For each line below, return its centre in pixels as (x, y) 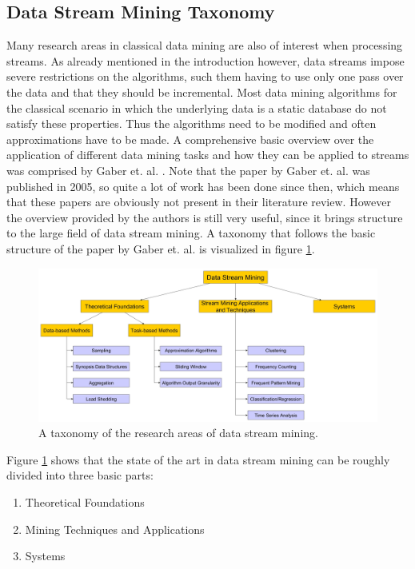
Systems (45, 556)
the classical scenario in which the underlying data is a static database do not (197, 107)
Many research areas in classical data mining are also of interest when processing (205, 45)
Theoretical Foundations (85, 502)
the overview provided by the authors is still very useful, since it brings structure (205, 217)
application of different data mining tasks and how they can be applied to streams (208, 155)
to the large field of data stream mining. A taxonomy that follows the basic (191, 233)
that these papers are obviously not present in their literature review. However (199, 202)
